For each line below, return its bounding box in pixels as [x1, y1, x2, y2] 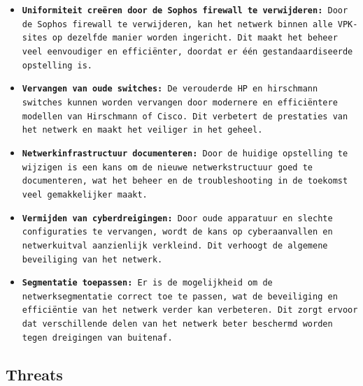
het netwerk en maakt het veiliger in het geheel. [22, 125, 263, 135]
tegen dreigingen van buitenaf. [22, 332, 173, 343]
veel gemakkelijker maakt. [22, 189, 148, 200]
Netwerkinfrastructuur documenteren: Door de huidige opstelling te [22, 148, 348, 158]
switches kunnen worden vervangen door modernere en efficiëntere [22, 97, 338, 107]
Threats [6, 363, 63, 385]
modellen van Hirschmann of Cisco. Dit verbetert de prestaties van [22, 111, 348, 121]
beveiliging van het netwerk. [22, 254, 163, 265]
